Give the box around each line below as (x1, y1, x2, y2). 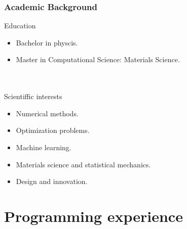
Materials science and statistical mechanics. (16, 159, 151, 169)
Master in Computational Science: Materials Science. (16, 54, 180, 65)
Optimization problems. (16, 125, 90, 135)
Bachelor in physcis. (16, 37, 78, 48)
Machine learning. (16, 142, 71, 152)
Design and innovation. (16, 176, 88, 187)
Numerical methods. (16, 108, 79, 118)
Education (4, 20, 36, 31)
